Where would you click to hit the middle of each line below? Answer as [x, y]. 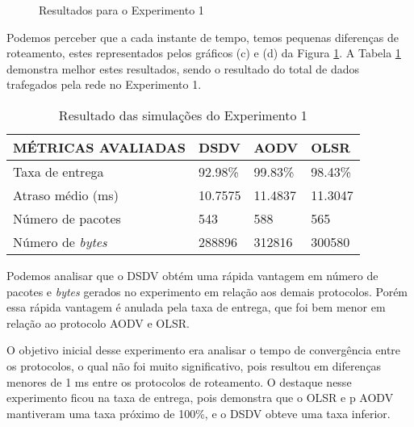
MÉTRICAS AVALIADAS [100, 147]
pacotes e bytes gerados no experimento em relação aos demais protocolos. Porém [207, 291]
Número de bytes [60, 241]
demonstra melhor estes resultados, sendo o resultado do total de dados [183, 68]
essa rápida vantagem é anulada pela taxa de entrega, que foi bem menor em [196, 307]
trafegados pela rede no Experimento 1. [104, 84]
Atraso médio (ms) [66, 195]
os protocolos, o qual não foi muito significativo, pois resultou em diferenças [194, 365]
